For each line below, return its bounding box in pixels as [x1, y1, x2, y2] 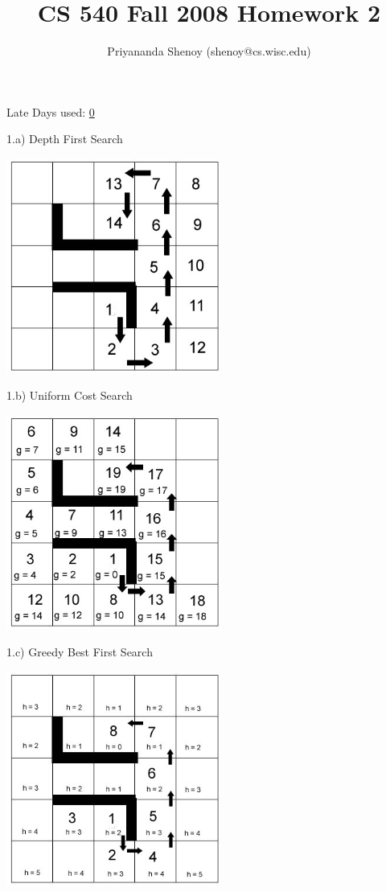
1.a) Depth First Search [6, 130, 123, 147]
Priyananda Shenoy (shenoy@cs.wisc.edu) [107, 43, 311, 60]
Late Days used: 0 [6, 103, 95, 120]
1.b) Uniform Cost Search [6, 387, 133, 404]
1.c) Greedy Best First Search [6, 643, 153, 660]
